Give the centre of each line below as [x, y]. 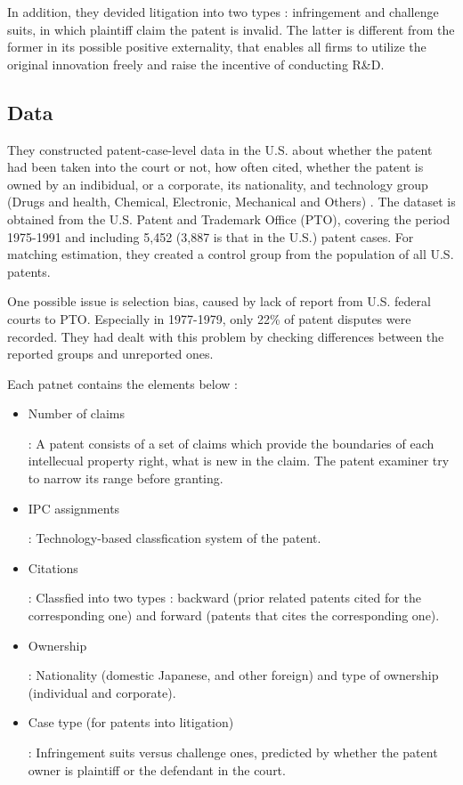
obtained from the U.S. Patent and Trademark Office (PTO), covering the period [229, 219]
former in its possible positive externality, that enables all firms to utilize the [217, 47]
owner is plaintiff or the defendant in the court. [157, 769]
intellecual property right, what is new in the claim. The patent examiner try [239, 461]
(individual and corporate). [102, 692]
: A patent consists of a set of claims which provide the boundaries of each [231, 443]
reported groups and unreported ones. [110, 354]
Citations [53, 567]
